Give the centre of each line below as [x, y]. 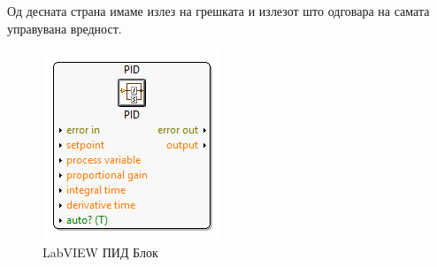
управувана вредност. [65, 28]
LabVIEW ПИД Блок [100, 252]
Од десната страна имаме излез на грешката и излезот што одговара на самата [218, 11]
